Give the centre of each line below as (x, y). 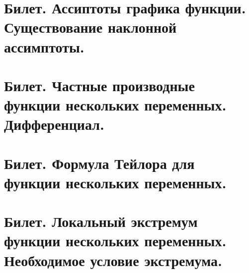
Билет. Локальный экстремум (101, 221)
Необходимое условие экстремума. (113, 260)
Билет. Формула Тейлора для (99, 163)
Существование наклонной (90, 27)
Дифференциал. (54, 124)
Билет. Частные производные (99, 85)
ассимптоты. (44, 46)
